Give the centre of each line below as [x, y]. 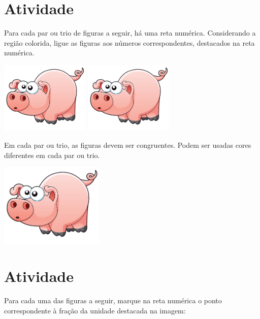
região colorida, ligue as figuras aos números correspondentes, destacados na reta [129, 42]
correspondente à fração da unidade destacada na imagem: [95, 310]
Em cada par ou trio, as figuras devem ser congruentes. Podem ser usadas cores [128, 145]
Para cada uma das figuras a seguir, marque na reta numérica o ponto [113, 300]
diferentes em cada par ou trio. [52, 155]
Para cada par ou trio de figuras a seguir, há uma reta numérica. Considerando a [130, 33]
